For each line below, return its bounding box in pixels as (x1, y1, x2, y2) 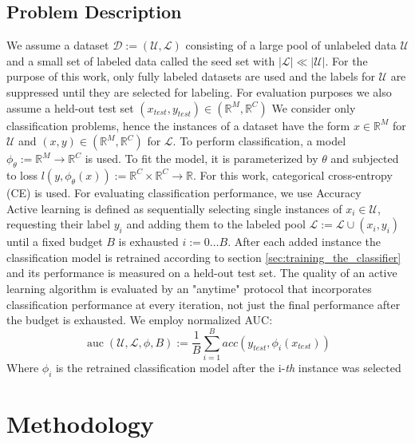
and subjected (330, 150, 399, 167)
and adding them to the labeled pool (126, 216, 306, 232)
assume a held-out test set (6, 99, 134, 116)
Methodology (6, 406, 154, 439)
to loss (6, 166, 38, 183)
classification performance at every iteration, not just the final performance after (6, 295, 401, 312)
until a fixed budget (6, 233, 103, 250)
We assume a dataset (6, 37, 109, 54)
